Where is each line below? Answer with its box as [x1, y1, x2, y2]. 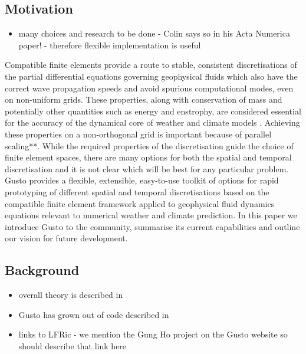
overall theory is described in [18, 289, 123, 301]
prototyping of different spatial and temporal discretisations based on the [5, 185, 269, 198]
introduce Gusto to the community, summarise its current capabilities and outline [5, 220, 300, 232]
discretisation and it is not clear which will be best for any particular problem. [5, 162, 289, 175]
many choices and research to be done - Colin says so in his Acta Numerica [18, 27, 290, 40]
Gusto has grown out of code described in [18, 308, 169, 320]
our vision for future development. [5, 232, 128, 244]
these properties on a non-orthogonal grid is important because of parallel [5, 127, 272, 140]
